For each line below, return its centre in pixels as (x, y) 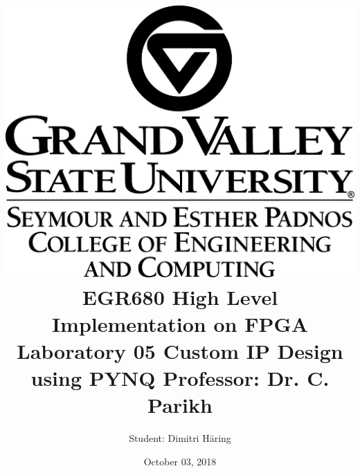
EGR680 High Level (180, 296)
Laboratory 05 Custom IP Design (180, 350)
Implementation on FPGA (180, 323)
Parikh (180, 405)
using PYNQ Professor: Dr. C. (180, 378)
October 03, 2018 (180, 461)
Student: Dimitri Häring (180, 438)
